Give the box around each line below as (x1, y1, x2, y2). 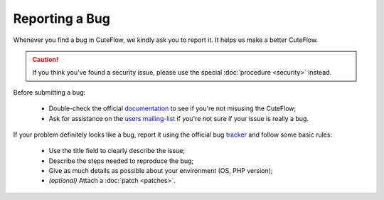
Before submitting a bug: (13, 88, 86, 96)
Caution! (32, 55, 59, 63)
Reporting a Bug (13, 11, 110, 26)
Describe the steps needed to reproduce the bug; (48, 157, 194, 165)
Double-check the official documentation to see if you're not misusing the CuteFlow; (48, 104, 297, 113)
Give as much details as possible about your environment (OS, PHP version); (48, 167, 273, 175)
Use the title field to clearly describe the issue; (48, 147, 186, 155)
